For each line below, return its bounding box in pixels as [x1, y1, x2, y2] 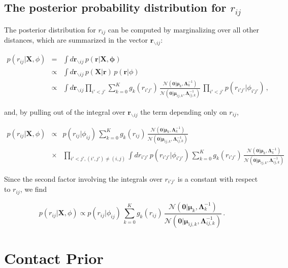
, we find [20, 184, 47, 194]
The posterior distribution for [4, 24, 96, 35]
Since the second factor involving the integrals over [4, 173, 163, 184]
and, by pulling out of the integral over [4, 106, 125, 117]
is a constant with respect [177, 173, 258, 184]
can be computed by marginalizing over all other [108, 24, 259, 35]
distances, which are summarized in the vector [4, 35, 148, 45]
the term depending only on [140, 106, 227, 117]
